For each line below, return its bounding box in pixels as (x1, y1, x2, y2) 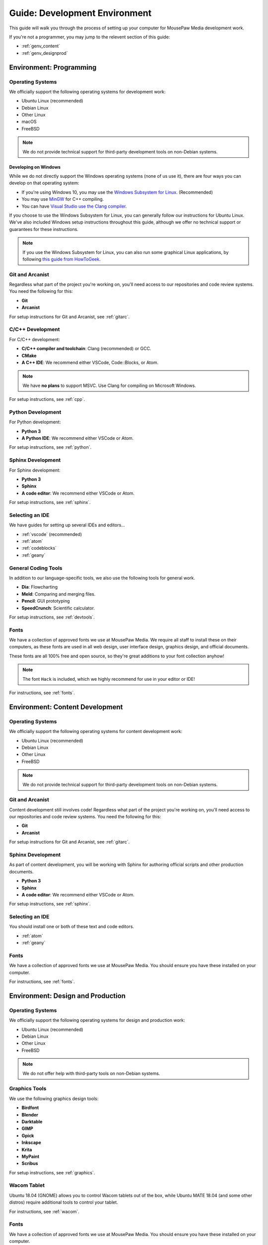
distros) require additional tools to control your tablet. (9, 1199, 119, 1205)
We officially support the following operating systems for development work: (9, 89, 166, 95)
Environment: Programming (9, 63, 97, 72)
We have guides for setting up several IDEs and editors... (9, 522, 125, 528)
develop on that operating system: (9, 180, 79, 186)
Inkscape (21, 1139, 42, 1145)
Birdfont (21, 1105, 39, 1111)
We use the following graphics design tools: (9, 1096, 99, 1102)
